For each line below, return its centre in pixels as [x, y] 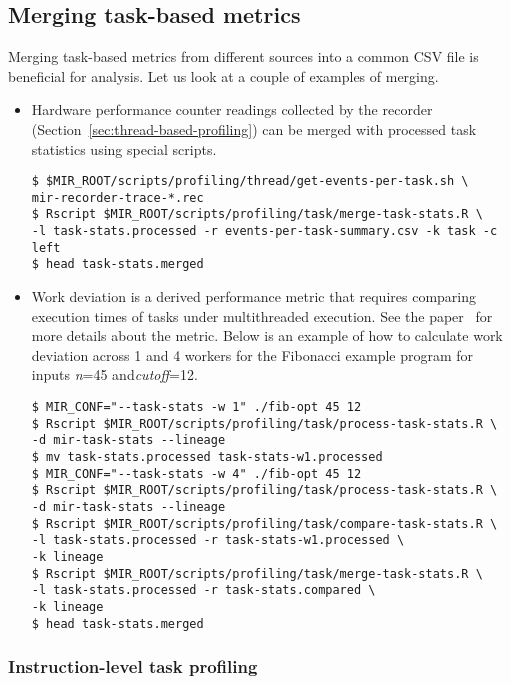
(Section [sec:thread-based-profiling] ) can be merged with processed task [254, 128]
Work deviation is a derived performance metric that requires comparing [254, 296]
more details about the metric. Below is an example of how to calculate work [267, 335]
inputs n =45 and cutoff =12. [114, 374]
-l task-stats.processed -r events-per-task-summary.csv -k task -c [264, 231]
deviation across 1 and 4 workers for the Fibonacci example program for [252, 354]
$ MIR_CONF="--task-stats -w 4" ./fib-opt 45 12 [196, 473]
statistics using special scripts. [124, 148]
